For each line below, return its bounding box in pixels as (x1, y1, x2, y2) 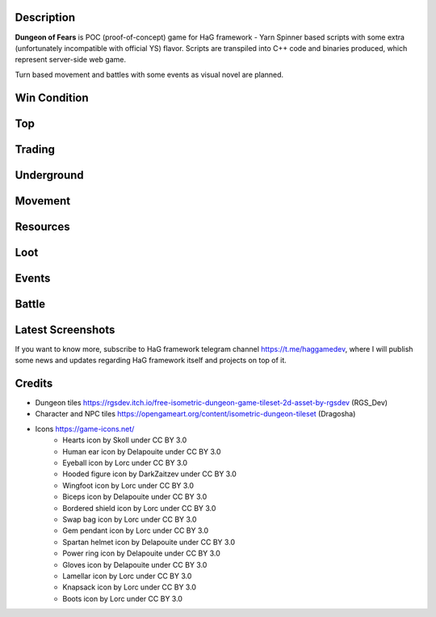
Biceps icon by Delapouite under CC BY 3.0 (62, 492, 208, 501)
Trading (15, 142, 56, 156)
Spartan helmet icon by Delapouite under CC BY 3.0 (62, 537, 236, 547)
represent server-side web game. (15, 55, 127, 65)
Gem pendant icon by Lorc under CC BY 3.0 (62, 526, 209, 535)
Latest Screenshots (15, 323, 115, 336)
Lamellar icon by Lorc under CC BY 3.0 (62, 571, 192, 581)
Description (15, 11, 76, 24)
